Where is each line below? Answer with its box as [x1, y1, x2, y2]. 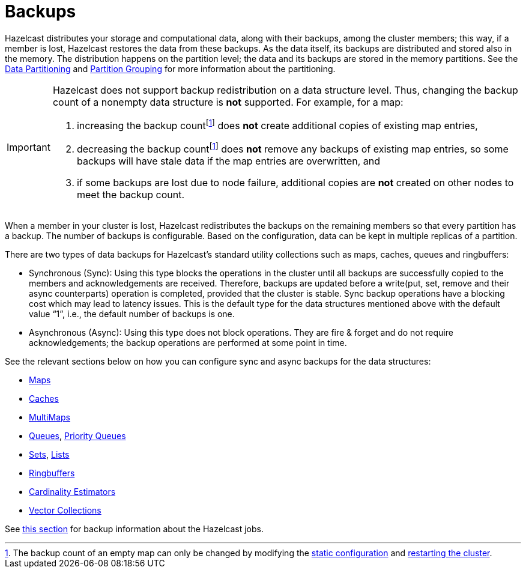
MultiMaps [29, 412, 70, 423]
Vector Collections [29, 505, 101, 516]
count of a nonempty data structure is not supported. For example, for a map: [52, 95, 404, 108]
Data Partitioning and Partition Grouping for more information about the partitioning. [5, 63, 336, 74]
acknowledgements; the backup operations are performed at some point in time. [29, 338, 347, 348]
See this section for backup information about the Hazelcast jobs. [5, 524, 264, 535]
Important [7, 141, 50, 154]
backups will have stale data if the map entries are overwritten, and [76, 155, 381, 168]
